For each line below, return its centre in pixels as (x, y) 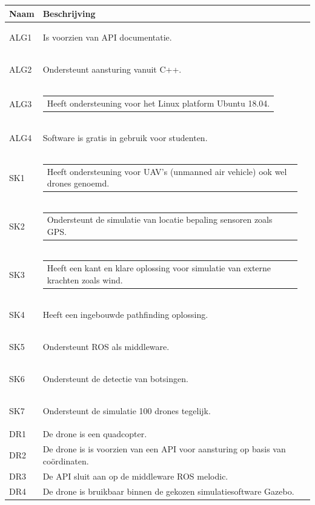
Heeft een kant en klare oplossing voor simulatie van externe (159, 268)
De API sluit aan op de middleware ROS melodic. (135, 476)
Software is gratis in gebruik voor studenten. (125, 138)
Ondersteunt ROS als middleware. (106, 346)
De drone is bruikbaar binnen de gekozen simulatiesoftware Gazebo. (168, 491)
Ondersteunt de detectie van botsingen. (115, 378)
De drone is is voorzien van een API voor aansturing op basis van (164, 449)
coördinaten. (66, 460)
